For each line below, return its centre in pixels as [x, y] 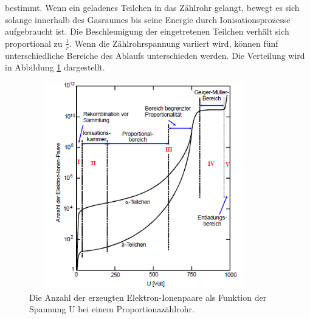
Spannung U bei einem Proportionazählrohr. [112, 309]
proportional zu [34, 43]
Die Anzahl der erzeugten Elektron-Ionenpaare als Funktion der [148, 297]
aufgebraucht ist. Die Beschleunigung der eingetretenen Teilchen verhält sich [147, 31]
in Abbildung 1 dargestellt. [55, 67]
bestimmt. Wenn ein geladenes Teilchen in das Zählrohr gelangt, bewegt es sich [152, 7]
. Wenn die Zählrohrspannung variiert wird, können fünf [174, 43]
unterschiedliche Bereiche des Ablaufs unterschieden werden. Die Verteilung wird [155, 55]
